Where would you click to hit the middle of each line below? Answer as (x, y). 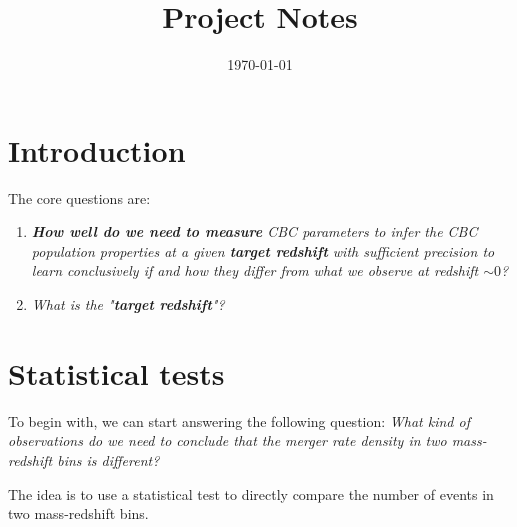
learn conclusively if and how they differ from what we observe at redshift (255, 270)
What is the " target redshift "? (128, 304)
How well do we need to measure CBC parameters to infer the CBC (254, 231)
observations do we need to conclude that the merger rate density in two (227, 440)
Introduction (97, 149)
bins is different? (108, 459)
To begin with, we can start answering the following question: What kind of (239, 420)
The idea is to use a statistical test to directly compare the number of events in (251, 493)
